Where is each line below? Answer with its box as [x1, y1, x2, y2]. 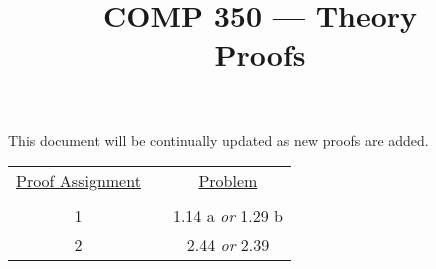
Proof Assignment [16, 169, 141, 193]
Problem [198, 169, 258, 193]
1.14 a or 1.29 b [172, 204, 283, 228]
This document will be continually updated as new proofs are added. [8, 129, 429, 150]
